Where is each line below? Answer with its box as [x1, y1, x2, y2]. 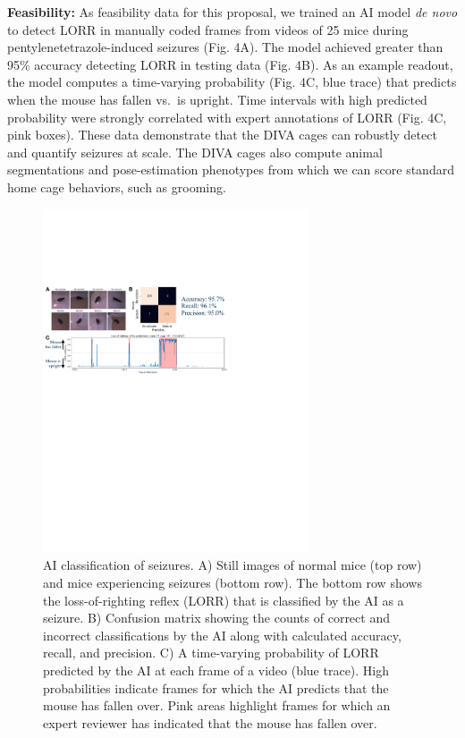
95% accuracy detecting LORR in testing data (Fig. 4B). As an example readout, [7, 55, 453, 73]
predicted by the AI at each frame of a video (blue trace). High [43, 660, 390, 679]
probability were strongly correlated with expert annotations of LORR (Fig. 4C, [7, 107, 447, 126]
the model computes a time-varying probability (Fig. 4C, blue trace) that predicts [7, 72, 457, 91]
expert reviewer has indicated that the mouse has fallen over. [43, 713, 377, 732]
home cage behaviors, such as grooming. [7, 177, 226, 196]
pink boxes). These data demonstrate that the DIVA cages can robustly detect [7, 125, 437, 144]
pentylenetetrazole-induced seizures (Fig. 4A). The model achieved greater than [7, 38, 444, 56]
